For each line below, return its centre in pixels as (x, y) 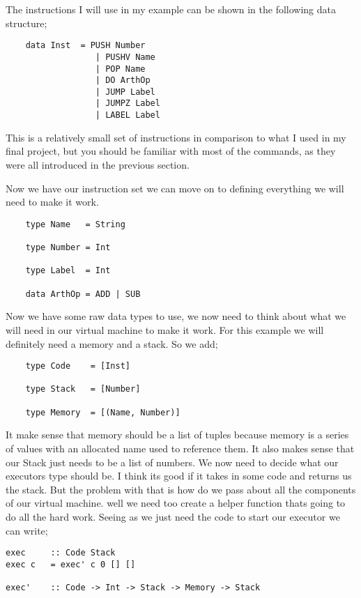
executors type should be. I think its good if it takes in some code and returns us (179, 476)
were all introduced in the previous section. (98, 164)
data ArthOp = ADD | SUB (83, 294)
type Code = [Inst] (78, 366)
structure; (26, 23)
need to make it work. (52, 202)
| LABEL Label (128, 115)
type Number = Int (68, 248)
